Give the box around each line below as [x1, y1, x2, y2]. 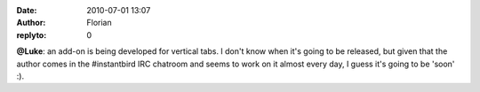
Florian [86, 18, 112, 28]
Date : [16, 5, 37, 15]
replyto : [16, 29, 47, 40]
